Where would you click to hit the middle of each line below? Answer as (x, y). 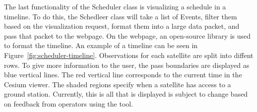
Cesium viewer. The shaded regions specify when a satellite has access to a (118, 84)
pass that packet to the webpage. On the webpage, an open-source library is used (128, 35)
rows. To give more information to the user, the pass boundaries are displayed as (127, 65)
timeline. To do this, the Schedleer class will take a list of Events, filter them (121, 16)
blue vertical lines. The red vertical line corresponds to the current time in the (123, 75)
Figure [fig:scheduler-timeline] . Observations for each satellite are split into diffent (129, 55)
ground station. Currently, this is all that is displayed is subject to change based (126, 94)
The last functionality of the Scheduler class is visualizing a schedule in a (115, 6)
